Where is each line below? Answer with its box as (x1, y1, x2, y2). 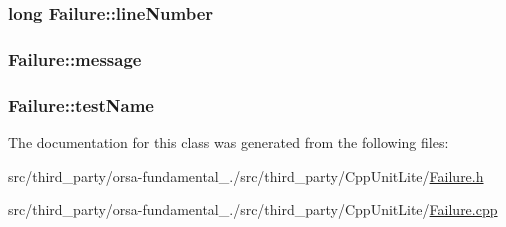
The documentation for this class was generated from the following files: (8, 131, 449, 152)
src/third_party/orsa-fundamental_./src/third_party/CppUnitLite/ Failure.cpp (8, 199, 498, 220)
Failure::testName (8, 92, 154, 117)
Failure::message (8, 46, 142, 71)
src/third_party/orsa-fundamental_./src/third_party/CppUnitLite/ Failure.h (8, 165, 484, 186)
